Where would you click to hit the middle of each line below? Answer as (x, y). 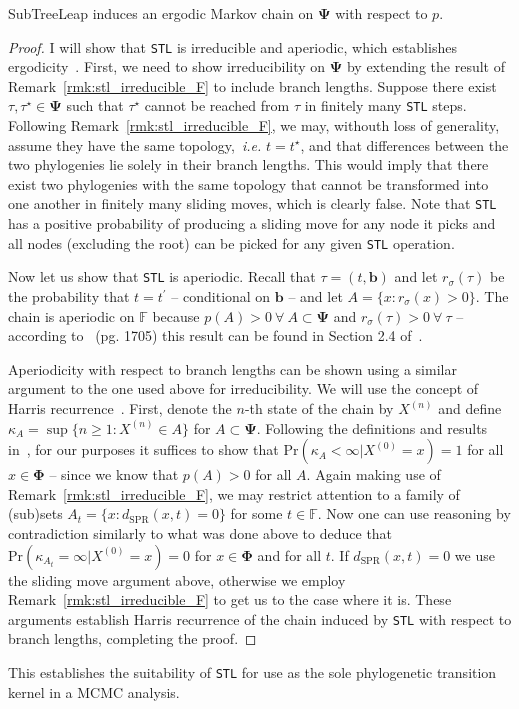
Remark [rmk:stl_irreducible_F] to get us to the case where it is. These (230, 599)
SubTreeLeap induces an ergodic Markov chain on (161, 13)
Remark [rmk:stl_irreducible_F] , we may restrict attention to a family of (234, 493)
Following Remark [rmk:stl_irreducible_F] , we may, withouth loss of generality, (254, 125)
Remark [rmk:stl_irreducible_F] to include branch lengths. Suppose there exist (252, 85)
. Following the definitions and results (372, 427)
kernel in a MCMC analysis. (94, 691)
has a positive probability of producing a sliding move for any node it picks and (252, 223)
